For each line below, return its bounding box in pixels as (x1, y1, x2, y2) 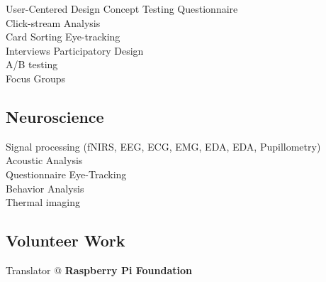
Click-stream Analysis (6, 15, 101, 30)
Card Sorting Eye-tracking (6, 29, 120, 44)
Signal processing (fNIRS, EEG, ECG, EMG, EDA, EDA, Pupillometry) (6, 139, 321, 153)
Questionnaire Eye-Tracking (6, 166, 127, 181)
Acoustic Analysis (6, 153, 83, 168)
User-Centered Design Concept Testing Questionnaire (6, 1, 238, 16)
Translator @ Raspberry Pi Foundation (6, 262, 192, 277)
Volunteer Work (6, 229, 125, 251)
